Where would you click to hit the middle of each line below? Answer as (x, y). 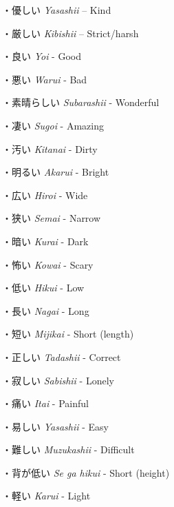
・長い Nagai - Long (46, 310)
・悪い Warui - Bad (45, 79)
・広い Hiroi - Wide (45, 195)
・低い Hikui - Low (43, 288)
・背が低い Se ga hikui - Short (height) (86, 472)
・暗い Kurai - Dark (45, 241)
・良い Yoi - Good (42, 56)
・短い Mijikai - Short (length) (68, 334)
